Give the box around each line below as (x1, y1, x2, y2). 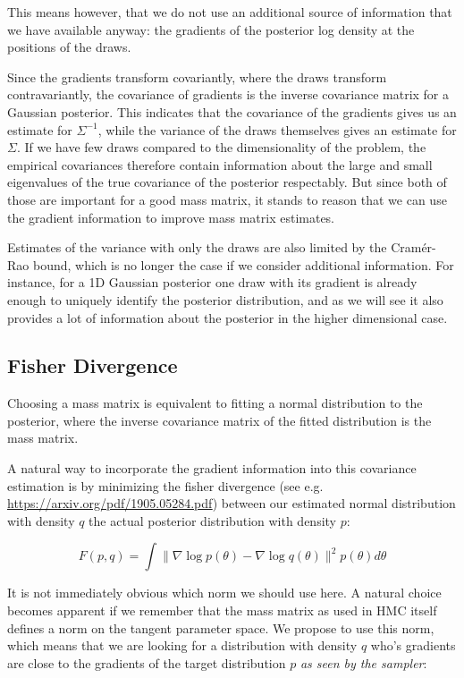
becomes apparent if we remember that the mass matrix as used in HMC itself (7, 601, 437, 620)
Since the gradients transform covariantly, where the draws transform (7, 67, 387, 86)
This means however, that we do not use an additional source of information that (7, 3, 452, 21)
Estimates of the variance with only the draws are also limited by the (7, 238, 387, 257)
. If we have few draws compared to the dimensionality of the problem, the (16, 138, 426, 157)
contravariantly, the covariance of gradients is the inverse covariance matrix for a (7, 85, 450, 104)
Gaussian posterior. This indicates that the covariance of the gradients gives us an (7, 102, 457, 121)
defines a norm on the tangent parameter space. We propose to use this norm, (7, 618, 434, 637)
